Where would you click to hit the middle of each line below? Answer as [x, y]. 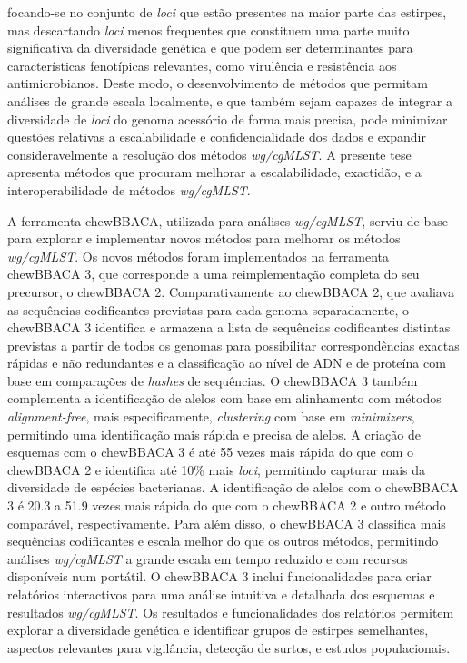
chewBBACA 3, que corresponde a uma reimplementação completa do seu [214, 274]
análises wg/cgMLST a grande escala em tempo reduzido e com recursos [208, 558]
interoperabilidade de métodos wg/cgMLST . [129, 189]
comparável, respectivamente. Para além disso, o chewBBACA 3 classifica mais [227, 523]
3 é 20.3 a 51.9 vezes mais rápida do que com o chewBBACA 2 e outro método [227, 505]
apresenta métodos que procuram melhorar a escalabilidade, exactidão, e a [214, 172]
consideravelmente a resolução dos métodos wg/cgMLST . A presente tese [209, 154]
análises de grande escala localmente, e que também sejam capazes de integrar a [230, 100]
